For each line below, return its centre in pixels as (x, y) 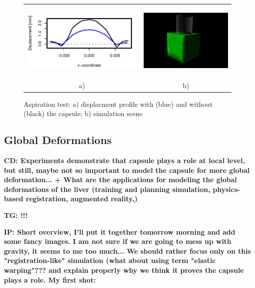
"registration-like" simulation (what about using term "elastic (110, 260)
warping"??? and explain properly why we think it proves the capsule (124, 270)
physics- (227, 189)
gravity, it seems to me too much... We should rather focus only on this (127, 251)
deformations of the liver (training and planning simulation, (107, 189)
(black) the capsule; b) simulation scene (83, 113)
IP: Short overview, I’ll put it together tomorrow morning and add (120, 231)
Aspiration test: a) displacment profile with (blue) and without (118, 104)
